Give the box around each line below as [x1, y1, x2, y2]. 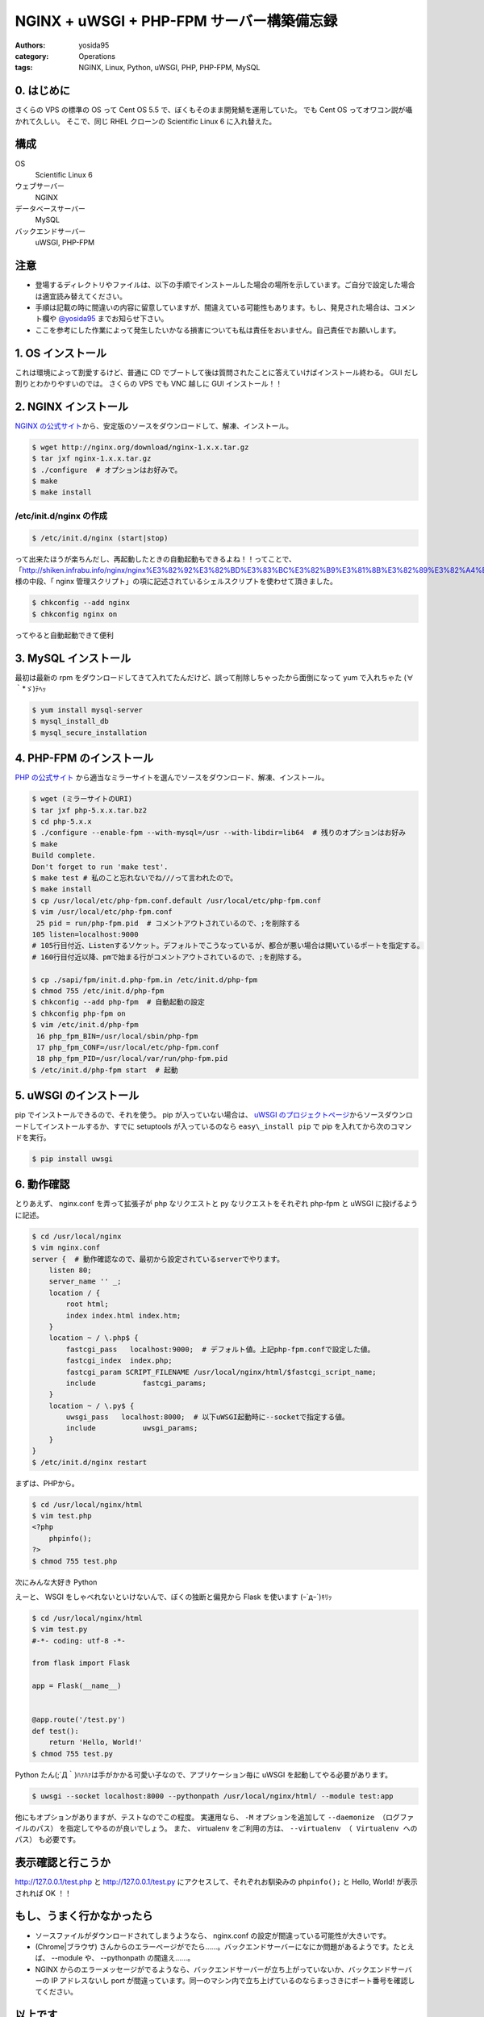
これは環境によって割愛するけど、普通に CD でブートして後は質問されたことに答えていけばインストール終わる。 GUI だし [15, 367, 419, 377]
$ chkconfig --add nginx [31, 598, 131, 608]
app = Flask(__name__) [31, 1681, 122, 1690]
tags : [15, 63, 33, 73]
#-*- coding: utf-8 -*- [31, 1636, 127, 1645]
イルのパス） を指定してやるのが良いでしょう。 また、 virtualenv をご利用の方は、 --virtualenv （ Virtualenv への [15, 1823, 418, 1833]
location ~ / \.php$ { [48, 1334, 139, 1343]
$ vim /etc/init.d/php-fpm [31, 1021, 139, 1029]
